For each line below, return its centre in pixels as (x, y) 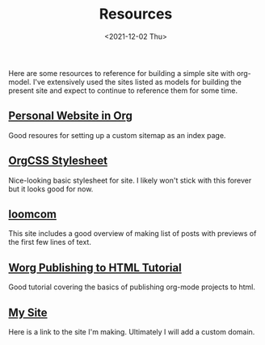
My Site (28, 312)
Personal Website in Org (71, 116)
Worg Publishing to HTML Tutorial (95, 267)
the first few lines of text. (50, 242)
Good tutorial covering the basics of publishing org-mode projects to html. (132, 287)
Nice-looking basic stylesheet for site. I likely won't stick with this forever (130, 180)
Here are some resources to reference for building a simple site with (122, 73)
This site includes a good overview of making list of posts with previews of (132, 234)
